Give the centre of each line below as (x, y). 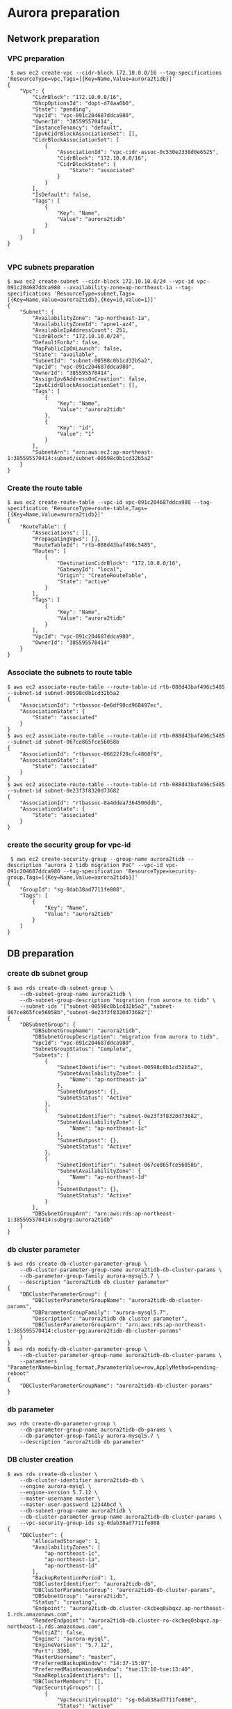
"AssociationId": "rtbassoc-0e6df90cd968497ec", (91, 705)
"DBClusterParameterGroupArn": (77, 1325)
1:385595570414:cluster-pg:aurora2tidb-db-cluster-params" (94, 1331)
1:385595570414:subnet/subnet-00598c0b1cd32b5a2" (81, 459)
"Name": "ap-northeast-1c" (108, 1128)
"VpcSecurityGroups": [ (66, 1687)
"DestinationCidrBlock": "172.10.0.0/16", (119, 564)
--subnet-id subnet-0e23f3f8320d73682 (63, 790)
